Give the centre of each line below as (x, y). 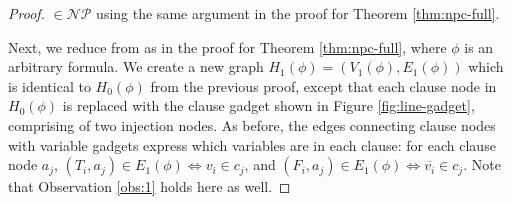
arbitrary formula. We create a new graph (136, 66)
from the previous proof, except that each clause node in (323, 85)
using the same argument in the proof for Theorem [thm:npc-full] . (298, 13)
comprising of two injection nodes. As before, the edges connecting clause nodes (252, 124)
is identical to (49, 85)
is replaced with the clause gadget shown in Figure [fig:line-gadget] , (268, 105)
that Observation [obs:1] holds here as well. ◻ (149, 186)
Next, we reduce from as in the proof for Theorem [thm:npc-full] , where (227, 46)
